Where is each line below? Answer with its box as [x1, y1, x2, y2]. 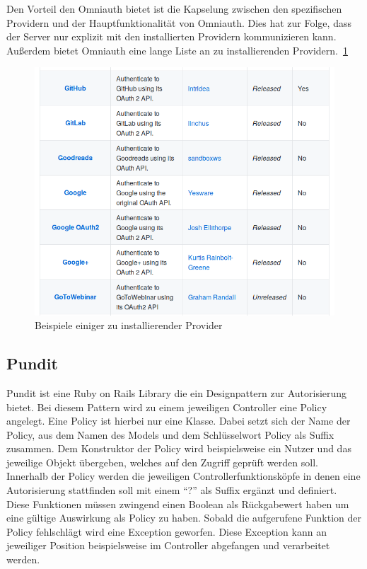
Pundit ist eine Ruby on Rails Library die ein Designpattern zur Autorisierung [6, 385, 347, 400]
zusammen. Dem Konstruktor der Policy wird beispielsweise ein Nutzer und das [6, 441, 351, 456]
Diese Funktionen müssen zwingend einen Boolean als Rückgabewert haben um [6, 496, 349, 511]
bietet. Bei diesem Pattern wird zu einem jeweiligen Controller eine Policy [6, 399, 327, 414]
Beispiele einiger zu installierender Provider [35, 318, 223, 333]
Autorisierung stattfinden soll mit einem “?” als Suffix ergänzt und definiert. [6, 483, 337, 498]
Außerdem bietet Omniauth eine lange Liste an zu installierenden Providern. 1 [6, 42, 348, 57]
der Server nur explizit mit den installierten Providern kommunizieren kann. [6, 29, 337, 44]
